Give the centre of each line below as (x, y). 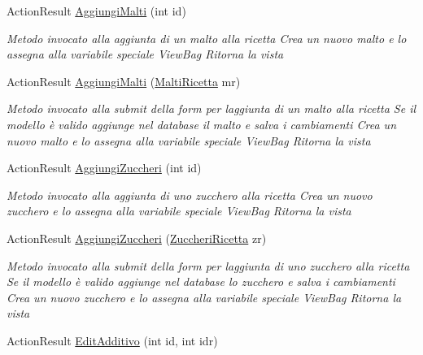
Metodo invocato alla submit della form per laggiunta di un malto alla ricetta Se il (211, 108)
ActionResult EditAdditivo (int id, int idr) (112, 340)
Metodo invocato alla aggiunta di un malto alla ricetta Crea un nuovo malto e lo (207, 38)
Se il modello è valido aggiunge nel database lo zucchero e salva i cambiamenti (201, 281)
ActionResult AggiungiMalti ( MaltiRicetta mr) (124, 81)
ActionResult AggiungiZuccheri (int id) (104, 168)
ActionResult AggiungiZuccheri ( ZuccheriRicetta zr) (137, 238)
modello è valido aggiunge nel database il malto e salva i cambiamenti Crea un (201, 124)
